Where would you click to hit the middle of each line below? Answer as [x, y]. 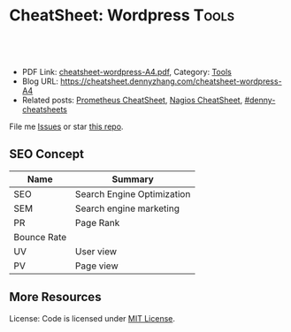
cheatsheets [45, 109]
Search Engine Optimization [133, 193]
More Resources [55, 297]
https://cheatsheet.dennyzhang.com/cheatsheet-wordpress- [171, 81]
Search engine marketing [127, 208]
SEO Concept [46, 154]
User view [96, 251]
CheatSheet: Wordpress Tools [122, 15]
